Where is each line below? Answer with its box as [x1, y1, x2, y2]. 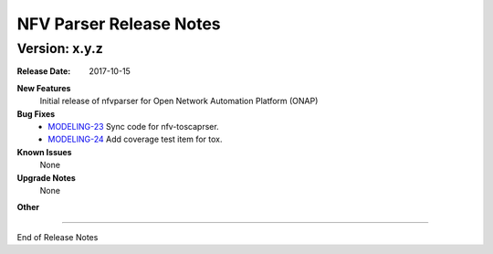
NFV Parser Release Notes [16, 14, 221, 34]
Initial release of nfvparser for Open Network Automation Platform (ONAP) [39, 96, 319, 107]
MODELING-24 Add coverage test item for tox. [47, 133, 223, 145]
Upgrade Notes [16, 172, 77, 183]
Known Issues [16, 146, 72, 157]
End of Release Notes [16, 231, 99, 242]
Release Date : [16, 66, 71, 77]
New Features [16, 82, 71, 93]
